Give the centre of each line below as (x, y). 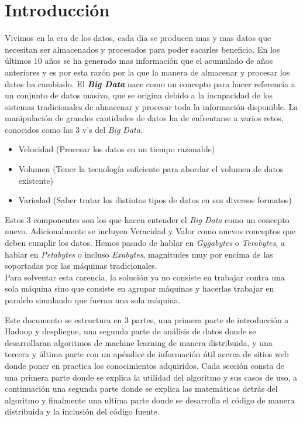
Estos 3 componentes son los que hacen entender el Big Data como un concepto (147, 219)
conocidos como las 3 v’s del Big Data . (74, 129)
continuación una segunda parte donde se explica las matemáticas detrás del (141, 389)
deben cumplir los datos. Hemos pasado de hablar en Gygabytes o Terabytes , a (145, 243)
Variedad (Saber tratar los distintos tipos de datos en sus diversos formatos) (155, 200)
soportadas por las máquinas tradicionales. (81, 266)
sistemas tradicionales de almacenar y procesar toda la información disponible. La (151, 106)
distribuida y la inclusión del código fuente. (82, 411)
